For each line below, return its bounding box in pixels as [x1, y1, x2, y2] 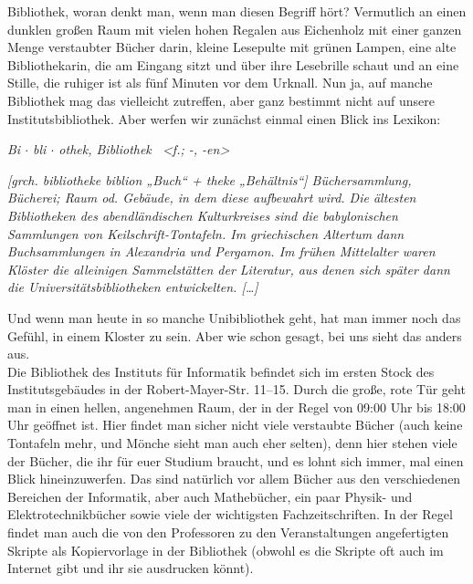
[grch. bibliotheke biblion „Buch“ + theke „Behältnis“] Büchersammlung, [7, 170, 412, 189]
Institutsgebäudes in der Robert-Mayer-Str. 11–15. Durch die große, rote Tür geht [7, 380, 466, 399]
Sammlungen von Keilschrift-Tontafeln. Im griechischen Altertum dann [7, 224, 405, 243]
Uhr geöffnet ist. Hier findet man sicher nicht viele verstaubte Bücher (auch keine [7, 415, 463, 434]
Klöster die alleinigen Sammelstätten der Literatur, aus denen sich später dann [7, 259, 450, 278]
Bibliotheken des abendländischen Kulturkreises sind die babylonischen [7, 205, 398, 224]
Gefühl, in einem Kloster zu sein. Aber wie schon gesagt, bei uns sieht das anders [7, 326, 462, 345]
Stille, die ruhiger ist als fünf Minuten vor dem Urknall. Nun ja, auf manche [7, 73, 433, 92]
